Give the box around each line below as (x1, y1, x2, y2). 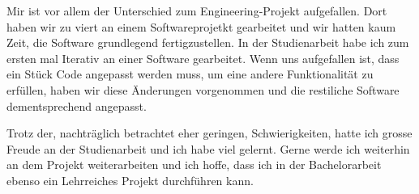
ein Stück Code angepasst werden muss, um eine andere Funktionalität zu (6, 65, 374, 82)
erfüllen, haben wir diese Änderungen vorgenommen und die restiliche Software (6, 81, 400, 98)
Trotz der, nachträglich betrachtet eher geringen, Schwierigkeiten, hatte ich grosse (6, 124, 413, 141)
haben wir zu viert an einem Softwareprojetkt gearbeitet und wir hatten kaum (6, 18, 396, 35)
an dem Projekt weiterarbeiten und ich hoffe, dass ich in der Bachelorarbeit (6, 156, 382, 173)
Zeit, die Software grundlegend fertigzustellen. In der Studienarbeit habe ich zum (6, 34, 409, 51)
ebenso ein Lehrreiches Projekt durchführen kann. (6, 171, 254, 188)
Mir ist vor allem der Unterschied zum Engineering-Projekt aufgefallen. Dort (6, 2, 387, 19)
